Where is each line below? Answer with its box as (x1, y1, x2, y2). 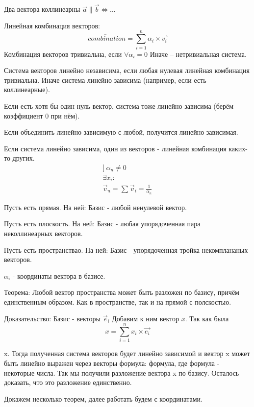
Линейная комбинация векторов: (4, 20, 100, 30)
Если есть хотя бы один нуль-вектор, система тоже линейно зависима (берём (4, 100, 234, 111)
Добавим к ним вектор (112, 313, 179, 323)
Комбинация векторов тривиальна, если (4, 48, 122, 59)
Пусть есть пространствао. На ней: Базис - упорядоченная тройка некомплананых (4, 244, 248, 255)
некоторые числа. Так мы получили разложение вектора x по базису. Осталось (4, 367, 239, 378)
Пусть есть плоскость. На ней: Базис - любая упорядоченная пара (4, 218, 201, 229)
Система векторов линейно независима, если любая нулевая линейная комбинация (4, 65, 250, 75)
